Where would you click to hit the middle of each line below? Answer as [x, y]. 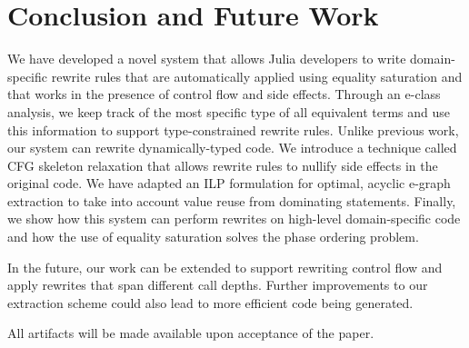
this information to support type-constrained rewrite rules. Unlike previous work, [233, 129]
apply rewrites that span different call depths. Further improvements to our [218, 285]
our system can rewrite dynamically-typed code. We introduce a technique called [232, 148]
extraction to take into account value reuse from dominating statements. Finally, [232, 200]
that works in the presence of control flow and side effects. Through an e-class [224, 94]
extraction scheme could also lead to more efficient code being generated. [210, 302]
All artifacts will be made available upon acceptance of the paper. [191, 333]
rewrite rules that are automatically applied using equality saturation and [257, 76]
